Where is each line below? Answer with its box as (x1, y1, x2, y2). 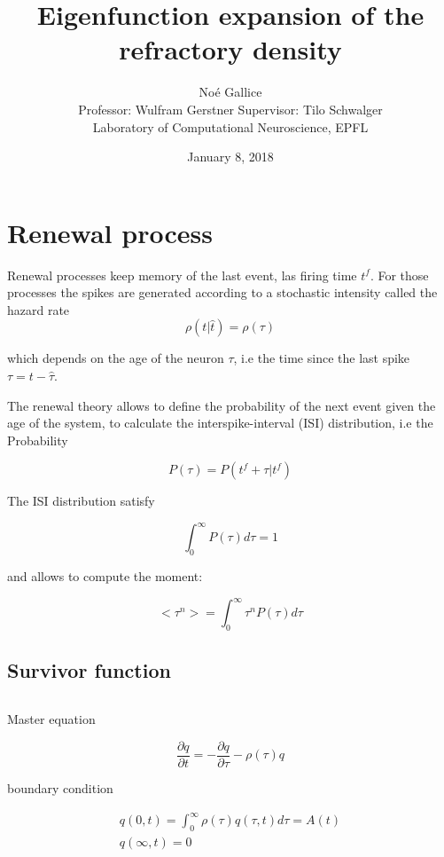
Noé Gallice (199, 83, 262, 101)
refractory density (119, 31, 342, 67)
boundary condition (7, 779, 113, 798)
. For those (370, 265, 429, 284)
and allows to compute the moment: (7, 567, 203, 586)
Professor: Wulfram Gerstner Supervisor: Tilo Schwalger (78, 99, 383, 118)
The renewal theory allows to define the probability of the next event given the (7, 396, 436, 414)
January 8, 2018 (187, 147, 274, 166)
